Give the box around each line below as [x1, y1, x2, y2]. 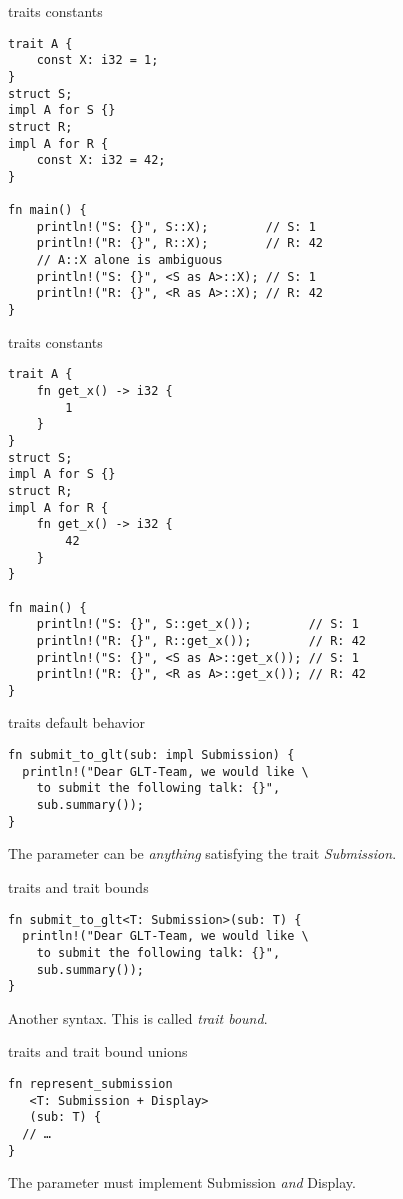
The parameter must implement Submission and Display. [8, 1172, 356, 1193]
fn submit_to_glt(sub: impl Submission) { [8, 748, 295, 763]
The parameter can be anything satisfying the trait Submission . [8, 843, 397, 864]
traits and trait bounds [8, 876, 149, 897]
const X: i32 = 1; [36, 53, 159, 68]
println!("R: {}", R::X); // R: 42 [36, 236, 323, 251]
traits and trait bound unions [8, 1041, 188, 1062]
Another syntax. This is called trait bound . [8, 1007, 268, 1028]
